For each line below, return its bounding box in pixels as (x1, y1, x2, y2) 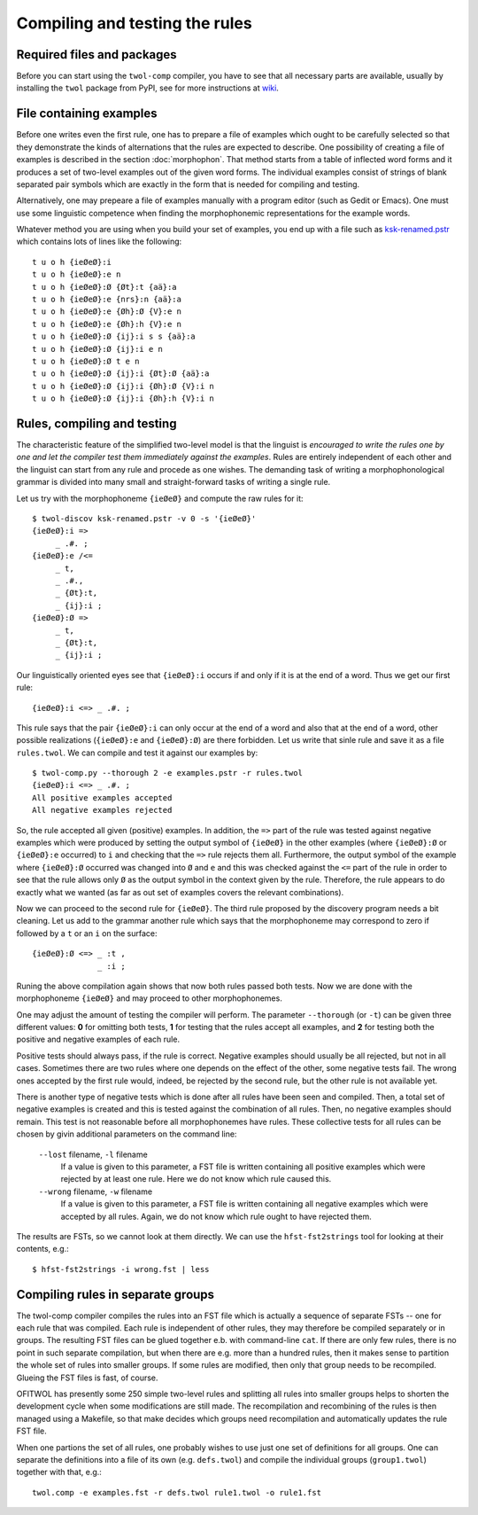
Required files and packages (16, 47, 177, 62)
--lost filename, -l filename (38, 1149, 148, 1160)
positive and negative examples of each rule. (16, 1034, 181, 1045)
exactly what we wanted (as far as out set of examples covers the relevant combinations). (16, 886, 344, 897)
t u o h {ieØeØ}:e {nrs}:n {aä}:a (32, 294, 181, 305)
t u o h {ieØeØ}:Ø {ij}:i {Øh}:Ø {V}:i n (32, 381, 214, 391)
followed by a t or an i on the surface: (16, 927, 158, 939)
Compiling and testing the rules (16, 13, 252, 33)
